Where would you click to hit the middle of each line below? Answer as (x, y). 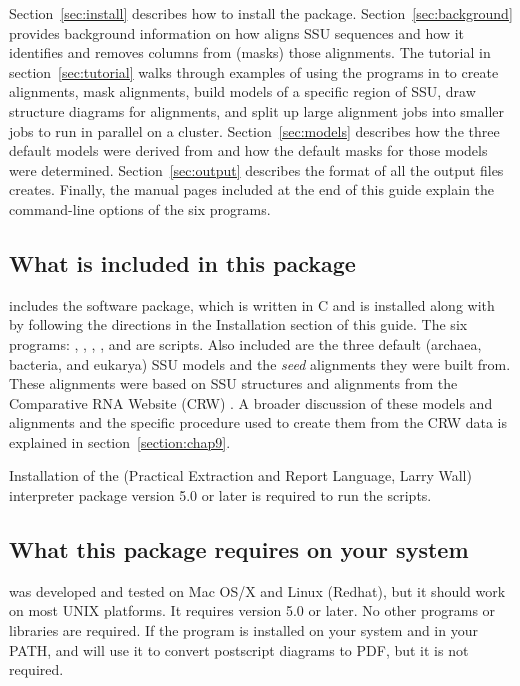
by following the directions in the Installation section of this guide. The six (238, 324)
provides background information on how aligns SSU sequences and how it (237, 32)
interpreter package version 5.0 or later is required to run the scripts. (220, 495)
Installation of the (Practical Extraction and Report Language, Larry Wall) (240, 475)
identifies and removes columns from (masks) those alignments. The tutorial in (250, 52)
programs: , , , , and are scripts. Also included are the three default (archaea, (245, 343)
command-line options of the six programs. (140, 208)
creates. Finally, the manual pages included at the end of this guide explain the (252, 189)
